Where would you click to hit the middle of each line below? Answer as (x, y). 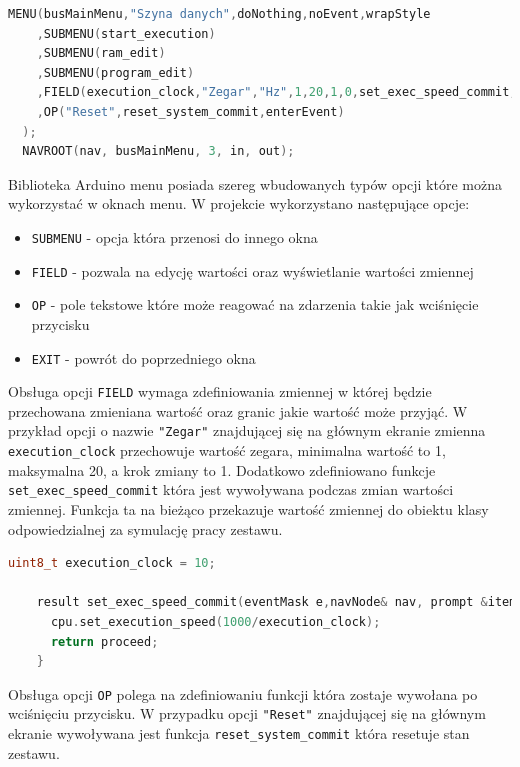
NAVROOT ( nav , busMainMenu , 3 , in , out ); (158, 151)
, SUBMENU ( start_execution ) (126, 33)
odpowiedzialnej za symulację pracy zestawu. (145, 528)
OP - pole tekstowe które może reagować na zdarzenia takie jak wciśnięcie (255, 304)
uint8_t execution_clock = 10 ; (112, 563)
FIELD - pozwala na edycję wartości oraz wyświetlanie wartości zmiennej (252, 270)
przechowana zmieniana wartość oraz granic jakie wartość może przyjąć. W (238, 410)
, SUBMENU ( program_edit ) (115, 72)
